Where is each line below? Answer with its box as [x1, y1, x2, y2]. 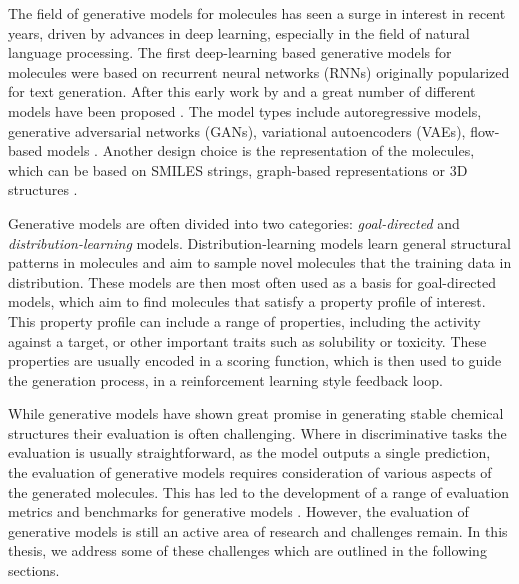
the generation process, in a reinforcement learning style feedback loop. [8, 369, 443, 390]
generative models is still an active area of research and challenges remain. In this [8, 520, 508, 541]
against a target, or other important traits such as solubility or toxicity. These [8, 330, 487, 351]
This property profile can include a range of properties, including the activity [8, 310, 481, 331]
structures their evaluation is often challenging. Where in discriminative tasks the [8, 422, 507, 443]
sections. [8, 560, 60, 581]
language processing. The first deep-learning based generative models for [8, 42, 452, 63]
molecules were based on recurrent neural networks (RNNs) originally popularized [8, 61, 510, 82]
